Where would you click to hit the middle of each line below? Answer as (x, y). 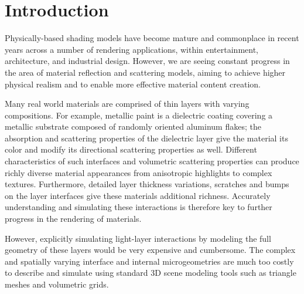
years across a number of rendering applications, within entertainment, (132, 49)
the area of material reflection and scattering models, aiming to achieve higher (145, 72)
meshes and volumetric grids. (57, 284)
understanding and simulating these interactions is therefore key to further (139, 207)
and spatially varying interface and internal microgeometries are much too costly (149, 261)
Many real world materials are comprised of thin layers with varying (127, 104)
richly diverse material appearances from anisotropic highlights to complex (139, 172)
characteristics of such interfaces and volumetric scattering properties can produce (152, 161)
